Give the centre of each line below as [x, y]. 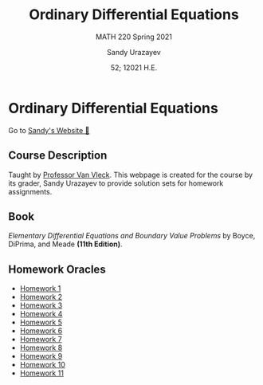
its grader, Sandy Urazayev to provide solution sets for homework [116, 183]
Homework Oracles [57, 269]
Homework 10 [43, 365]
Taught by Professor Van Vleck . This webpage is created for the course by [131, 175]
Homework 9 [41, 356]
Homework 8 [41, 348]
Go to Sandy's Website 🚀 [49, 130]
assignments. [30, 191]
